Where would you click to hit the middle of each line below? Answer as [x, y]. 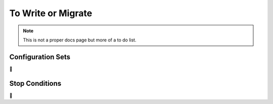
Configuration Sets [40, 57]
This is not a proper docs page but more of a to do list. [80, 40]
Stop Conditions [35, 83]
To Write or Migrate [51, 13]
